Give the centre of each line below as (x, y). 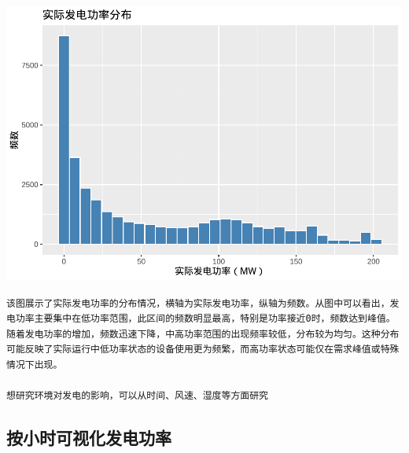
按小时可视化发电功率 (89, 438)
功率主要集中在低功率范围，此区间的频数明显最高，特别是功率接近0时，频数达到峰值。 (205, 319)
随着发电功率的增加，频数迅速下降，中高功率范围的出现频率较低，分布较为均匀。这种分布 (203, 334)
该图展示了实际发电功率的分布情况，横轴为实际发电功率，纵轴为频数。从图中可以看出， (198, 303)
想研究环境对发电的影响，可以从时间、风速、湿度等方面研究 (137, 396)
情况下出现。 (35, 365)
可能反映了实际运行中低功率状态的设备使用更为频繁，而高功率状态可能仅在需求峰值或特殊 (203, 350)
